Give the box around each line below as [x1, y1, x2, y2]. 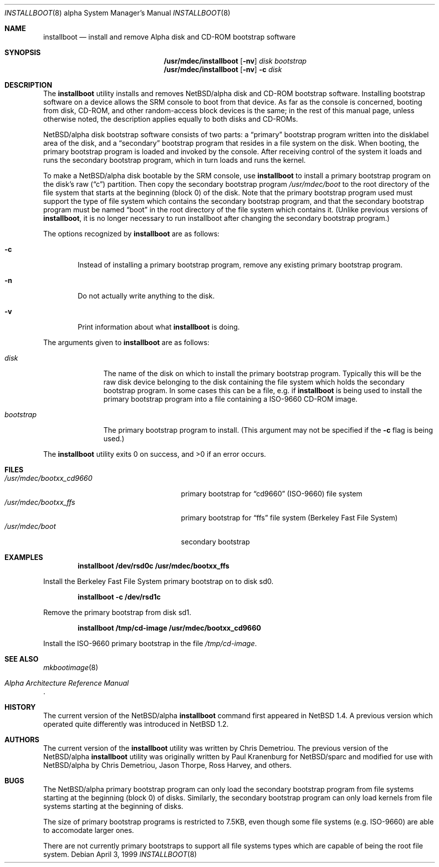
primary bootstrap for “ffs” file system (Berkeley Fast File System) [181, 513, 398, 522]
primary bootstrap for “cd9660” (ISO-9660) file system [181, 489, 362, 498]
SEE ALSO [5, 655, 39, 663]
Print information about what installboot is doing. [78, 323, 240, 331]
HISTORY [5, 703, 36, 711]
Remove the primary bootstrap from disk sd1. [43, 608, 192, 617]
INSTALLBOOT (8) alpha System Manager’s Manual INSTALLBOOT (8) [5, 9, 231, 17]
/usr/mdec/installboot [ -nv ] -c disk [164, 65, 282, 74]
